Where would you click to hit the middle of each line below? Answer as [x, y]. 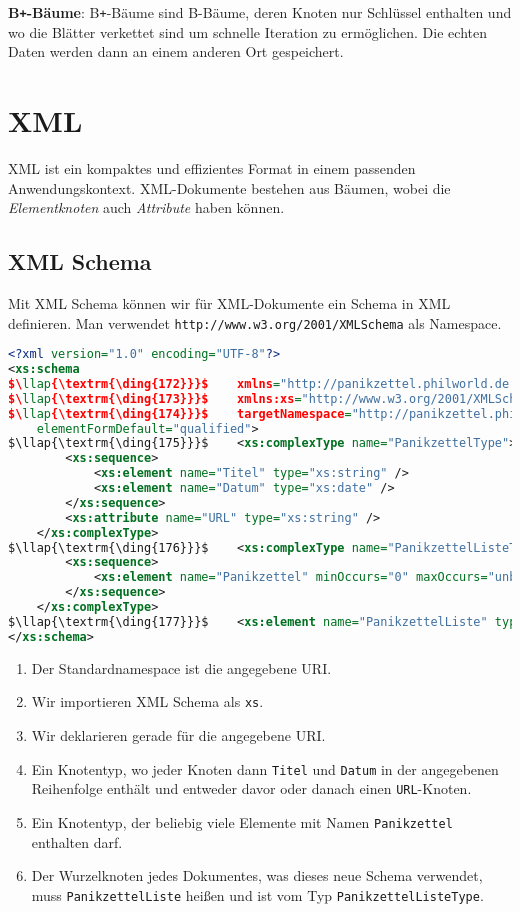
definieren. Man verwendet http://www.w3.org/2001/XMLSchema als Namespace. [255, 322]
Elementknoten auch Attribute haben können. [146, 207]
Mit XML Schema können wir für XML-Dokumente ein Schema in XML [229, 302]
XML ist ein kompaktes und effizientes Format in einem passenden [212, 167]
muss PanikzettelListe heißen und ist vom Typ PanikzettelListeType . [257, 894]
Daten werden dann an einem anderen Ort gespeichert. [176, 51]
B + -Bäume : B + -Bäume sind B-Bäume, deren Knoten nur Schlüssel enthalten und [260, 12]
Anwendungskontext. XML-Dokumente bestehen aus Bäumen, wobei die [229, 187]
